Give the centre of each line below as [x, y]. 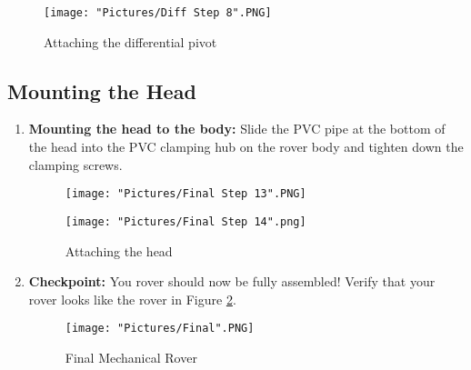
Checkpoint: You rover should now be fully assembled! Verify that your [232, 281]
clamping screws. [75, 164]
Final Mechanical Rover [131, 357]
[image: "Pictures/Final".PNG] [160, 329]
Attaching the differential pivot [130, 41]
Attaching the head [119, 250]
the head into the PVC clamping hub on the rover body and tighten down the [246, 147]
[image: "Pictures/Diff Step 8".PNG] [158, 13]
